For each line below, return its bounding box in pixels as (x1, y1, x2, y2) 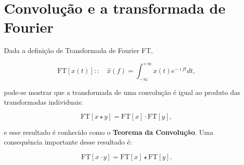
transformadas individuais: (4, 96, 83, 107)
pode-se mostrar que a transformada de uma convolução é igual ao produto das (4, 87, 241, 97)
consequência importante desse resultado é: (4, 136, 132, 147)
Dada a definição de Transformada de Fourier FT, (4, 45, 153, 55)
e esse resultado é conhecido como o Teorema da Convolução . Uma (4, 127, 213, 137)
